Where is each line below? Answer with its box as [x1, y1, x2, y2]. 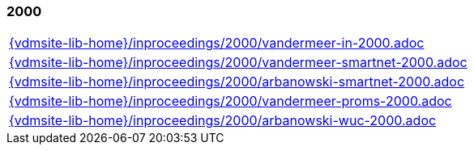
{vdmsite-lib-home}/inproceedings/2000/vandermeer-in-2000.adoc [9, 35, 425, 52]
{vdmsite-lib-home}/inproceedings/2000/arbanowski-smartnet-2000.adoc [9, 73, 465, 90]
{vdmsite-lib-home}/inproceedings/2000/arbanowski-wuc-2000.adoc [9, 112, 437, 129]
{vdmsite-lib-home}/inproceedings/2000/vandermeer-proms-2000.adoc [9, 93, 452, 110]
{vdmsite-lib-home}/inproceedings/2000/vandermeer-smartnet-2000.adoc [9, 54, 468, 71]
